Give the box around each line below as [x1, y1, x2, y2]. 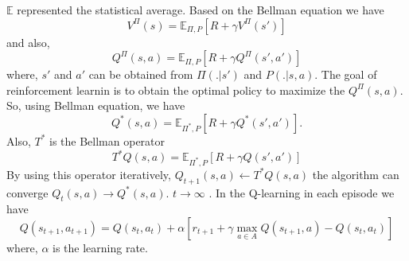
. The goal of [314, 66, 377, 83]
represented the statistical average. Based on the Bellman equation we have [17, 2, 384, 18]
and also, [6, 33, 50, 50]
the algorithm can [312, 166, 399, 182]
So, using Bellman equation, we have [6, 97, 185, 114]
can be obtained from [88, 66, 193, 83]
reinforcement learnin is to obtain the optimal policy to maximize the [6, 81, 345, 98]
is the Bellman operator [49, 132, 166, 149]
